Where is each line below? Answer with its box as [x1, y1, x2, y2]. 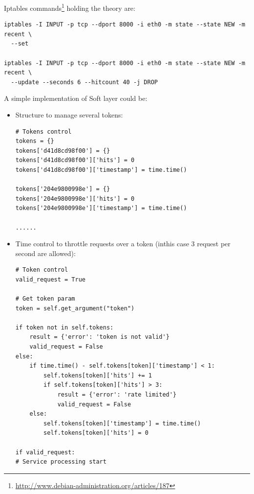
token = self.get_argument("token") [15, 305, 135, 312]
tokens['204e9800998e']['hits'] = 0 [15, 195, 135, 202]
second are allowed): [15, 248, 76, 258]
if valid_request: [15, 448, 75, 456]
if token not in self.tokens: [15, 324, 114, 331]
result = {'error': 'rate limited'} [57, 391, 177, 399]
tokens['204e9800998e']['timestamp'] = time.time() [15, 205, 187, 212]
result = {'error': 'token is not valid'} [29, 333, 169, 341]
